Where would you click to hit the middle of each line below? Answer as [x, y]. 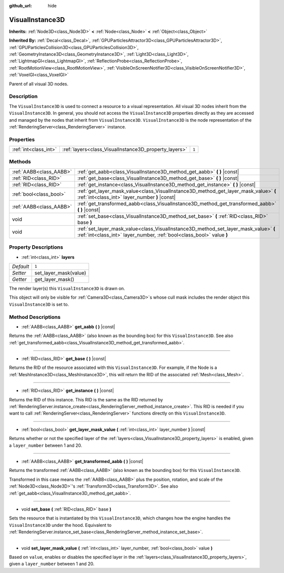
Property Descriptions [36, 247]
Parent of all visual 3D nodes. [39, 84]
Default [21, 266]
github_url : [20, 6]
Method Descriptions [35, 317]
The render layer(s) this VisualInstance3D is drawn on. [67, 288]
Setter [19, 273]
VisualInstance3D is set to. [39, 304]
